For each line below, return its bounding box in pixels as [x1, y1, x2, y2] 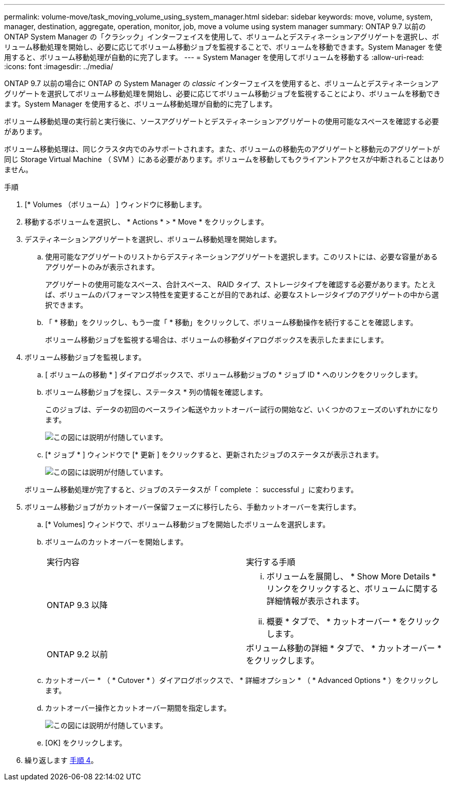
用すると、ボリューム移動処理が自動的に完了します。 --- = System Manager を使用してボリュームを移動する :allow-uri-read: [4, 53, 424, 62]
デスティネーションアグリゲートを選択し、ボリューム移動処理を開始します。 [25, 235, 281, 244]
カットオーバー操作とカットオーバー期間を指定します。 [45, 703, 231, 712]
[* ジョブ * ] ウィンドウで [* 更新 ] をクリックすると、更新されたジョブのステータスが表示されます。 [45, 450, 383, 459]
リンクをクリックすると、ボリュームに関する [267, 583, 438, 594]
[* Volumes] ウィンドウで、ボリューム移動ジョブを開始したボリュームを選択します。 [45, 520, 330, 529]
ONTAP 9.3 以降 [47, 600, 108, 610]
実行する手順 [246, 557, 296, 567]
